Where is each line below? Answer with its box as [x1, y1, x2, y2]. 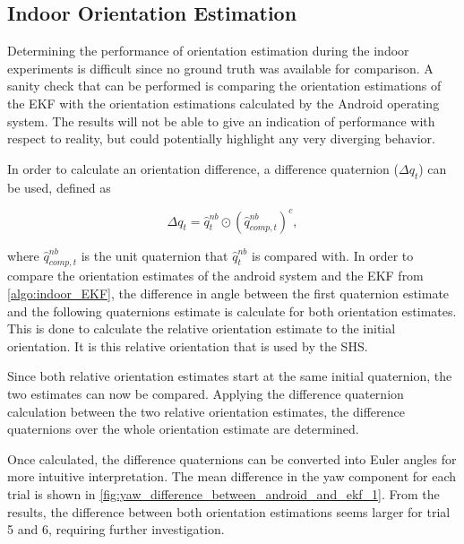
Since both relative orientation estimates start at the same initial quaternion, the [7, 367, 452, 385]
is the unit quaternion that [81, 246, 228, 264]
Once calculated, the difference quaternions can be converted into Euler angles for [7, 449, 457, 468]
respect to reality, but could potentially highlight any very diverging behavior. [7, 129, 435, 148]
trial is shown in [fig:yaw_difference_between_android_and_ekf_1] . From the [7, 484, 440, 503]
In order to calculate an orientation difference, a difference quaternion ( [7, 159, 399, 177]
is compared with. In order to [252, 246, 414, 264]
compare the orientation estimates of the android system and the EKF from [7, 266, 424, 285]
